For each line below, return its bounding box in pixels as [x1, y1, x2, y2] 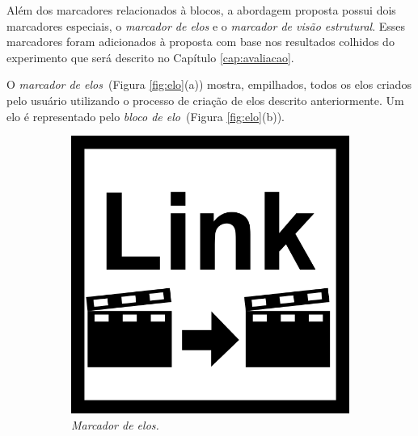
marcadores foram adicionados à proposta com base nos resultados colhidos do [6, 33, 395, 50]
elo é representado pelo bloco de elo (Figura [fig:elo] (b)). [6, 107, 285, 124]
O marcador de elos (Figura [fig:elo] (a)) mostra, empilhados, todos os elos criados [6, 76, 412, 93]
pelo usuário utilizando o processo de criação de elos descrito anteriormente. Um [6, 91, 404, 108]
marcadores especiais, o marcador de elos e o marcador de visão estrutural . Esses [6, 17, 406, 34]
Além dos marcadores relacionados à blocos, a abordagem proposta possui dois [6, 2, 396, 18]
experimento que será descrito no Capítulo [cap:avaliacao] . [6, 48, 294, 65]
